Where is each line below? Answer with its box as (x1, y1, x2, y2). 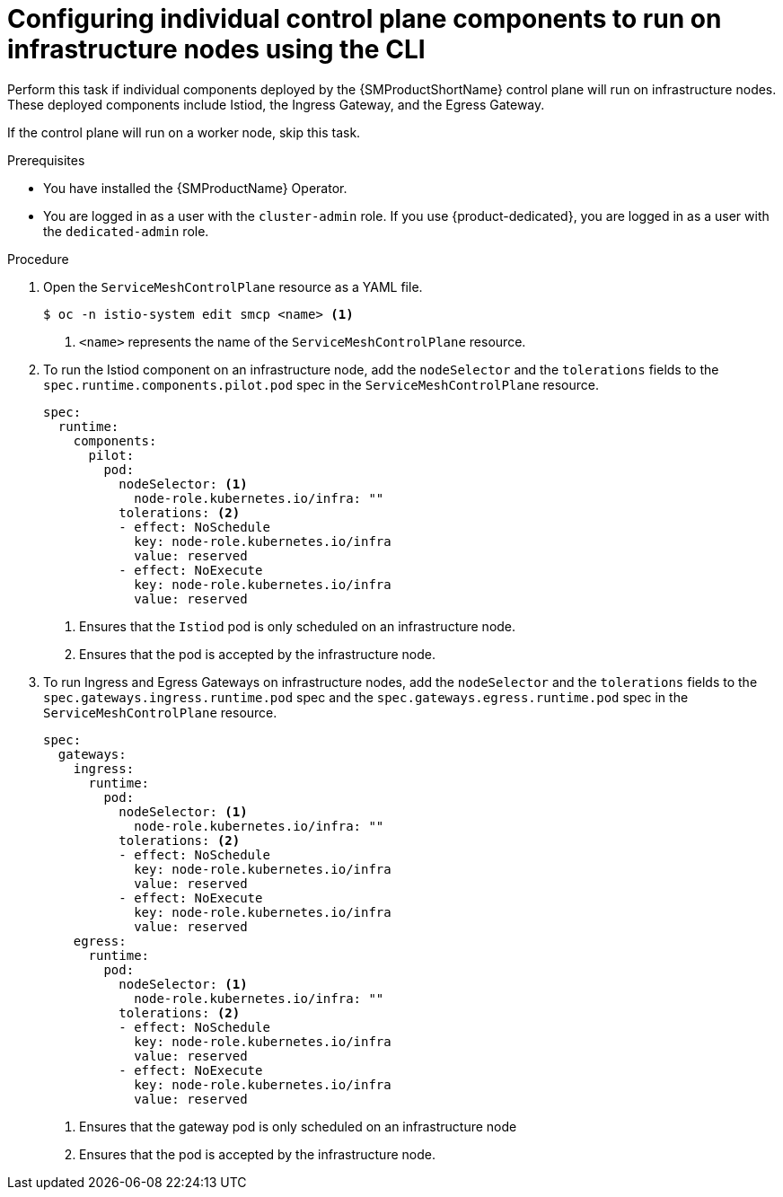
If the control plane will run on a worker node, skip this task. (7, 124, 361, 140)
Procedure (7, 251, 69, 267)
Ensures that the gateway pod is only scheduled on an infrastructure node (79, 1118, 517, 1134)
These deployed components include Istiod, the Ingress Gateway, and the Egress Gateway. (7, 96, 545, 112)
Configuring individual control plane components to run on (7, 4, 722, 34)
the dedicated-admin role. (43, 223, 209, 239)
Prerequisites (7, 152, 85, 168)
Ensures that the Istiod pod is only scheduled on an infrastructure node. (79, 618, 516, 634)
